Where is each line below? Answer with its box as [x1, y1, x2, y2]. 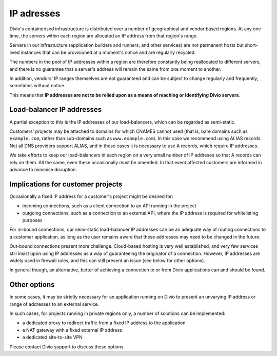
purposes [22, 217, 43, 223]
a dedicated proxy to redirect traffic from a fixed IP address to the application [22, 320, 186, 326]
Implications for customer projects [9, 180, 123, 188]
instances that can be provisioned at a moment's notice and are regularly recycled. [21, 49, 196, 55]
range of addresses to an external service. [9, 301, 100, 307]
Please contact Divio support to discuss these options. [9, 344, 125, 350]
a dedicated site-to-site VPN [22, 334, 83, 341]
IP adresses [9, 8, 61, 19]
